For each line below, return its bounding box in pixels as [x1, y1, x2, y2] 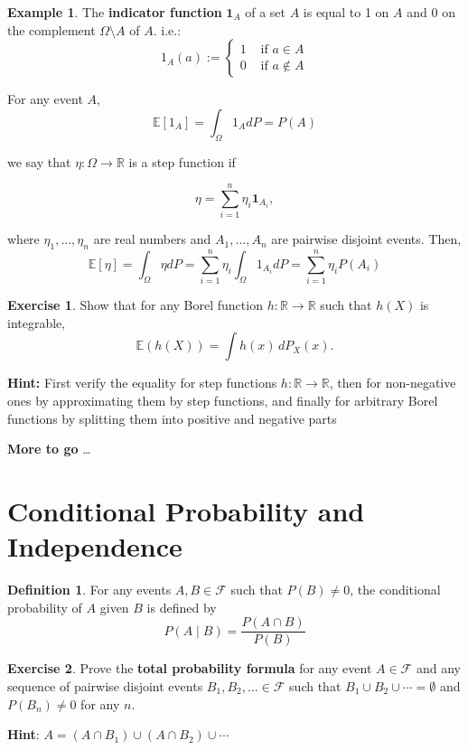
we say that [7, 152, 71, 171]
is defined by [146, 597, 217, 616]
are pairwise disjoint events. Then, [271, 230, 462, 248]
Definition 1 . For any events [7, 580, 172, 599]
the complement [7, 20, 96, 39]
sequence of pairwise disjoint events [7, 676, 203, 695]
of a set [245, 3, 285, 21]
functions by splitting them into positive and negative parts [7, 408, 337, 427]
